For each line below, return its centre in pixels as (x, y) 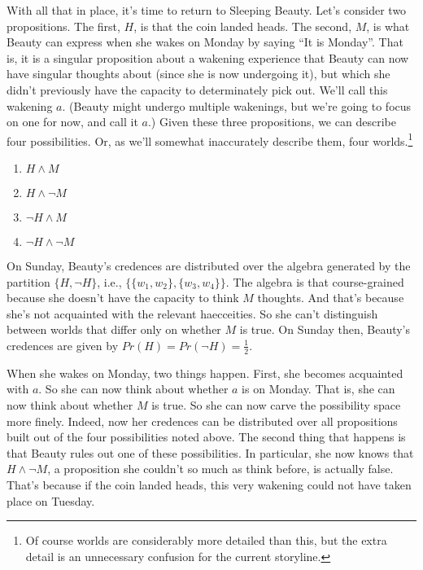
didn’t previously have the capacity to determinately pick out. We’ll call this (197, 89)
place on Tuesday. (51, 500)
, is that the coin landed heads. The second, (243, 26)
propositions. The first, (63, 26)
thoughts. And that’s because (331, 298)
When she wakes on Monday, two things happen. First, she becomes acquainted (205, 373)
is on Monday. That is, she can (318, 389)
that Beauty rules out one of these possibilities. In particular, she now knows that (210, 452)
